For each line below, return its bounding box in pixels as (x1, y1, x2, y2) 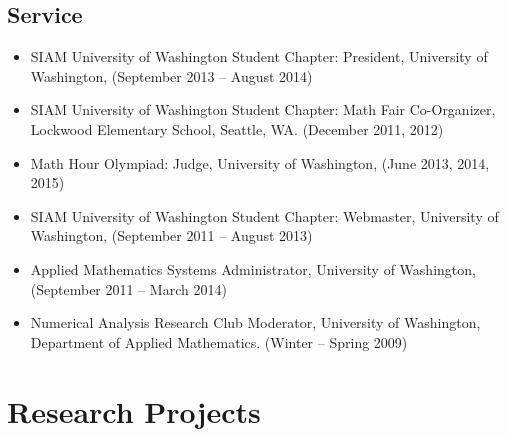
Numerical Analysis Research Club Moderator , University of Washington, (30, 312, 481, 333)
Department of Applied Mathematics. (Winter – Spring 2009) (30, 331, 408, 352)
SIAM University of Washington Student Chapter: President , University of (30, 46, 488, 67)
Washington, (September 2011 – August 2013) (30, 225, 313, 246)
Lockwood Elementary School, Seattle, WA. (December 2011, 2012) (30, 118, 444, 139)
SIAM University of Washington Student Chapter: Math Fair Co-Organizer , (30, 99, 496, 120)
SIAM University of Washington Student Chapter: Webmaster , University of (30, 205, 499, 226)
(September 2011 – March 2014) (30, 278, 227, 299)
